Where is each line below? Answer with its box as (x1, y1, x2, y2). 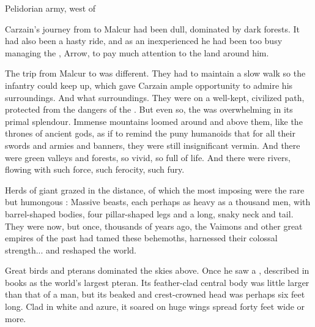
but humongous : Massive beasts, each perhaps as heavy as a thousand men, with (5, 195, 311, 208)
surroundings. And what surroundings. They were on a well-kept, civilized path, (5, 91, 305, 103)
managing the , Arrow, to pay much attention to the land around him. (5, 46, 269, 59)
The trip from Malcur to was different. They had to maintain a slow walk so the (5, 67, 306, 80)
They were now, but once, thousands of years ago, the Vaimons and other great (5, 219, 303, 232)
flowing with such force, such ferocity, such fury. (5, 163, 185, 176)
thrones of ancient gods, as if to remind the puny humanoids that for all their (5, 127, 295, 140)
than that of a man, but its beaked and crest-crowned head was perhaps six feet (5, 288, 305, 301)
